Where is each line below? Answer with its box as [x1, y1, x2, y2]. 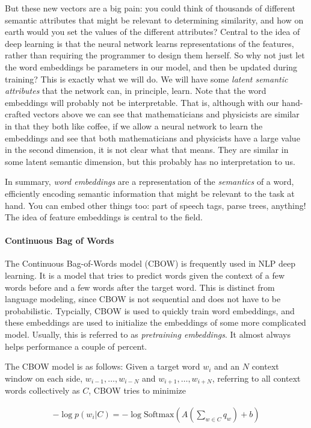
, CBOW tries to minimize [88, 384, 186, 397]
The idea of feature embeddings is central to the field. [5, 211, 203, 223]
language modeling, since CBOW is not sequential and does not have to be [5, 293, 281, 305]
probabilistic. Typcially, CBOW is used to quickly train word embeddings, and [5, 304, 295, 317]
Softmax [143, 410, 174, 419]
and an [214, 360, 240, 373]
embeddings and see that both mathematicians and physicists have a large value [5, 131, 300, 144]
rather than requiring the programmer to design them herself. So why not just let [5, 49, 305, 61]
